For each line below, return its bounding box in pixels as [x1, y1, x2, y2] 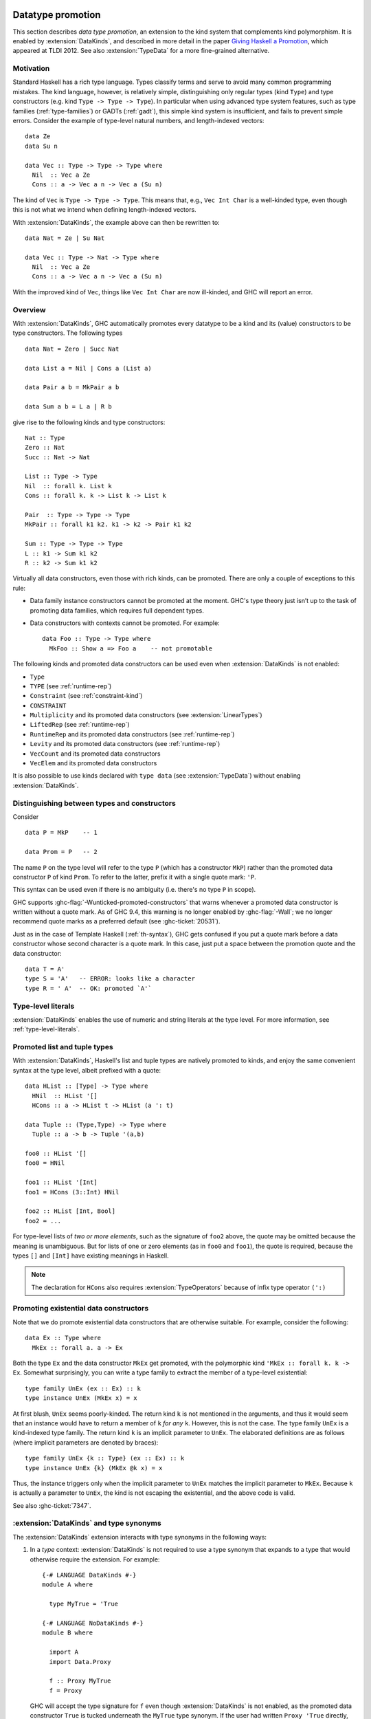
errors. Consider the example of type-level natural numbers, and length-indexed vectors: [12, 117, 265, 124]
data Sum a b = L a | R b [25, 403, 113, 410]
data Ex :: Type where [25, 1334, 102, 1342]
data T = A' [25, 965, 65, 973]
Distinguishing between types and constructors [12, 798, 177, 808]
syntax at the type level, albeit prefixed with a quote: [12, 1066, 161, 1074]
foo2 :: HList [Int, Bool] [25, 1207, 116, 1215]
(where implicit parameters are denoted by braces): [12, 1438, 159, 1447]
